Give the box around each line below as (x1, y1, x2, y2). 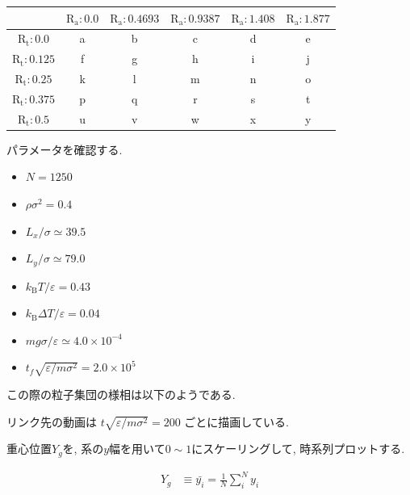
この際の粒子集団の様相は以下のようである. (6, 386, 236, 403)
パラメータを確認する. (6, 141, 123, 157)
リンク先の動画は (6, 413, 97, 430)
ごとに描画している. (184, 413, 289, 430)
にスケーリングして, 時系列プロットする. (191, 440, 405, 457)
